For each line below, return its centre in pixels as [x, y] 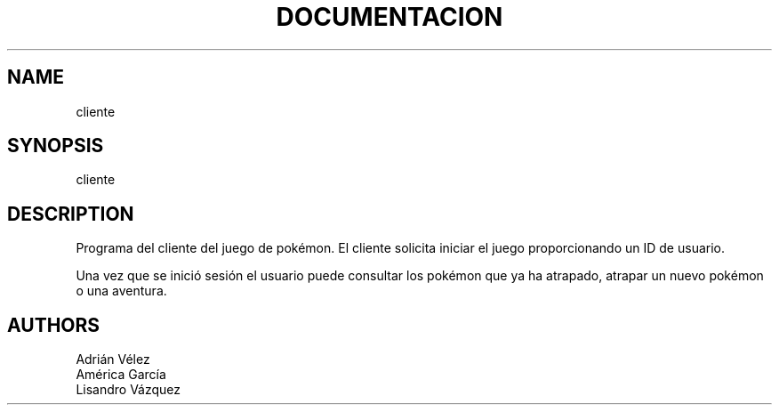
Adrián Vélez [113, 359]
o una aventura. [121, 291]
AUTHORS [54, 325]
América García [121, 375]
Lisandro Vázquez [128, 390]
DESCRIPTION [71, 214]
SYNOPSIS [56, 146]
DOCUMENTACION [389, 17]
